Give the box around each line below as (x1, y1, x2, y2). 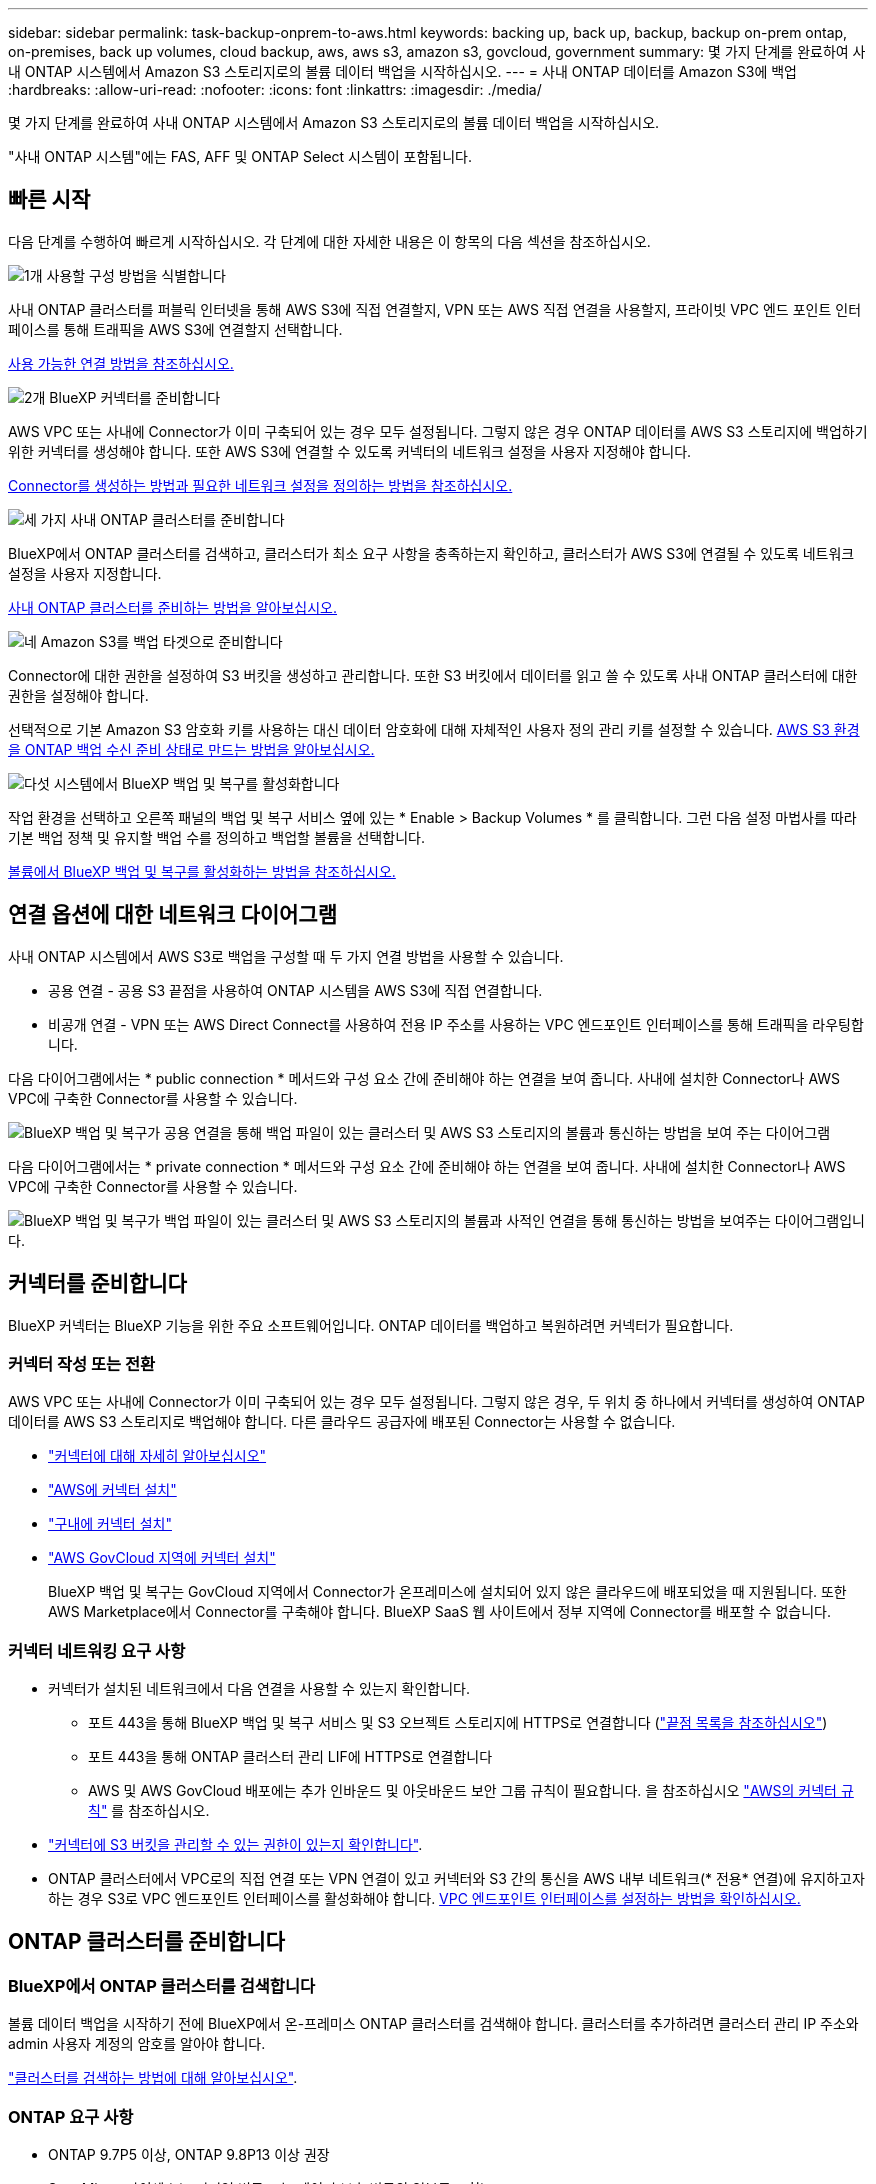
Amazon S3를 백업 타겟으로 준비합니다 (40, 632, 283, 650)
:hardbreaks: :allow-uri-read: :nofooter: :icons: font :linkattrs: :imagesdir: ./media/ (8, 81, 542, 98)
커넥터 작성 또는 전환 (8, 1353, 156, 1374)
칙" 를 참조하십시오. (88, 1802, 210, 1820)
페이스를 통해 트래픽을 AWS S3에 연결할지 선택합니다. (8, 320, 343, 338)
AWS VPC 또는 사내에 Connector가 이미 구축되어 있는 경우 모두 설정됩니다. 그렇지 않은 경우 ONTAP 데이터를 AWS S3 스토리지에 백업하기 (8, 422, 868, 440)
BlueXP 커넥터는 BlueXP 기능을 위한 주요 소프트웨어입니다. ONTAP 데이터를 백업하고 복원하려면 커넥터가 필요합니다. (8, 1316, 734, 1334)
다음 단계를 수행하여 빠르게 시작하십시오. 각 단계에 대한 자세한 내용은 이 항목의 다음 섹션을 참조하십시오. (8, 232, 651, 250)
